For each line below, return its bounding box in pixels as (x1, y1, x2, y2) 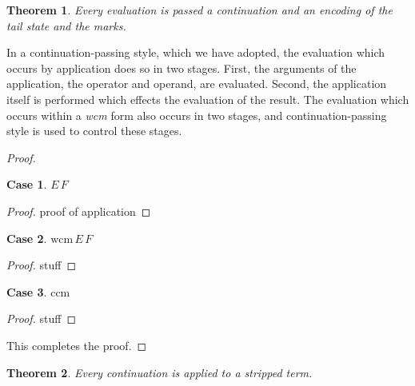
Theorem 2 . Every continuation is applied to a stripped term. (6, 364, 313, 380)
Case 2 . (6, 229, 47, 246)
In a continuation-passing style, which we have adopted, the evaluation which (6, 44, 385, 61)
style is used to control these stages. (6, 122, 182, 139)
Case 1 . (6, 176, 47, 193)
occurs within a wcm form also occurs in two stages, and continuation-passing (6, 106, 387, 123)
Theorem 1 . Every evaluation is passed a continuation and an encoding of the (6, 2, 393, 18)
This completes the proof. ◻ (6, 336, 147, 353)
